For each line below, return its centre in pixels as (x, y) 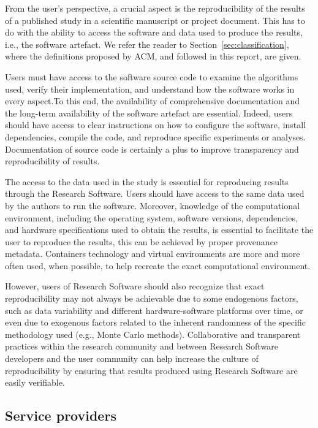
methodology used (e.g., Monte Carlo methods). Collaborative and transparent (153, 334)
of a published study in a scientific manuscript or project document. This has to (155, 20)
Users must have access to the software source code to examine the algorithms (152, 76)
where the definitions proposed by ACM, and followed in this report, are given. (153, 56)
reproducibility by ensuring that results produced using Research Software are (151, 370)
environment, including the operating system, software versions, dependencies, (151, 217)
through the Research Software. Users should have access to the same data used (155, 193)
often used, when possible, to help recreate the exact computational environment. (158, 265)
